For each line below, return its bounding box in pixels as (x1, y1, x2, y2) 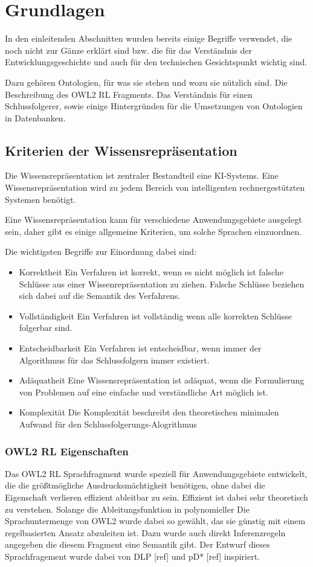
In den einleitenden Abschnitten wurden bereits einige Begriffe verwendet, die (5, 32, 292, 45)
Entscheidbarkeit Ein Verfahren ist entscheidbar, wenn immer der (19, 342, 262, 354)
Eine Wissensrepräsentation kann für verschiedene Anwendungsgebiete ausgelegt (5, 213, 302, 226)
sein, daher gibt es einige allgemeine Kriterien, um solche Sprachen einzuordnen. (5, 225, 302, 237)
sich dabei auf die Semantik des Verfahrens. (19, 289, 181, 302)
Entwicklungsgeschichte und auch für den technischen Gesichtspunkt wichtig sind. (5, 56, 308, 68)
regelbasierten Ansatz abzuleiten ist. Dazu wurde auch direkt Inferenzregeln (5, 526, 286, 539)
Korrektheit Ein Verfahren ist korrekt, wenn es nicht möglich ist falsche (19, 266, 283, 278)
